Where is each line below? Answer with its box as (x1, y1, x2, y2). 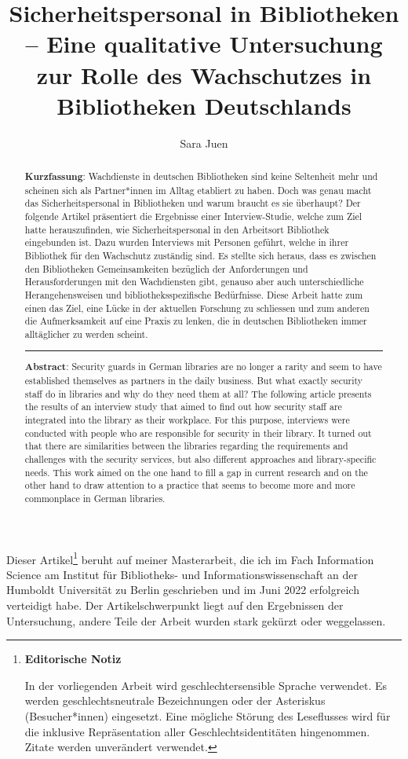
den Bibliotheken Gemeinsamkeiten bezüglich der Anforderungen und (24, 262, 308, 275)
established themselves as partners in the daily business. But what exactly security (24, 374, 363, 387)
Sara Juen (180, 134, 228, 151)
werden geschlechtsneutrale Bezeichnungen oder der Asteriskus (24, 692, 326, 709)
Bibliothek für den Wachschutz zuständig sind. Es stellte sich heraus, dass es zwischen (24, 249, 377, 262)
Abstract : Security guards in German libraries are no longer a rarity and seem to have (24, 360, 382, 374)
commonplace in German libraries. (24, 491, 166, 504)
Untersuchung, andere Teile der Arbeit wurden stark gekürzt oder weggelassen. (6, 612, 386, 629)
